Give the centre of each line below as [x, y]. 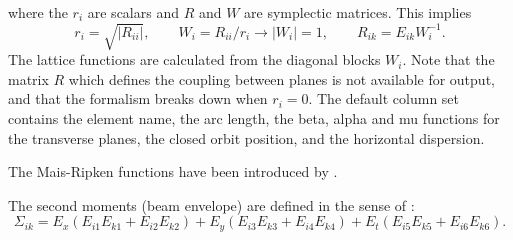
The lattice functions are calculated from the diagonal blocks [194, 59]
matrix [28, 78]
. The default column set [384, 98]
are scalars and [133, 12]
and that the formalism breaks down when [138, 98]
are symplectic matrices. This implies [358, 12]
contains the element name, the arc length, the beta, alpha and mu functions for [254, 117]
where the [38, 12]
